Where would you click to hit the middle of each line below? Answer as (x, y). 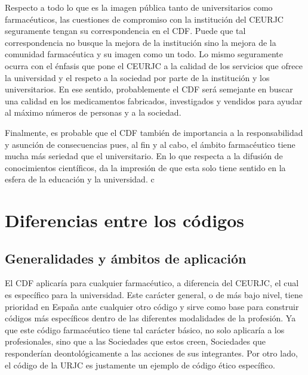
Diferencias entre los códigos (124, 220)
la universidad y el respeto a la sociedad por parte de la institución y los (137, 77)
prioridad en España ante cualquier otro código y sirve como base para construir (152, 306)
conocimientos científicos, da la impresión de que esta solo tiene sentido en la (145, 167)
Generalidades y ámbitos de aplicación (126, 258)
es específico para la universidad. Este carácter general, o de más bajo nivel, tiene (154, 295)
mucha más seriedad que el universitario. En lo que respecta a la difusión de (144, 156)
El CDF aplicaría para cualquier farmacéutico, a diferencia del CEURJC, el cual (152, 283)
